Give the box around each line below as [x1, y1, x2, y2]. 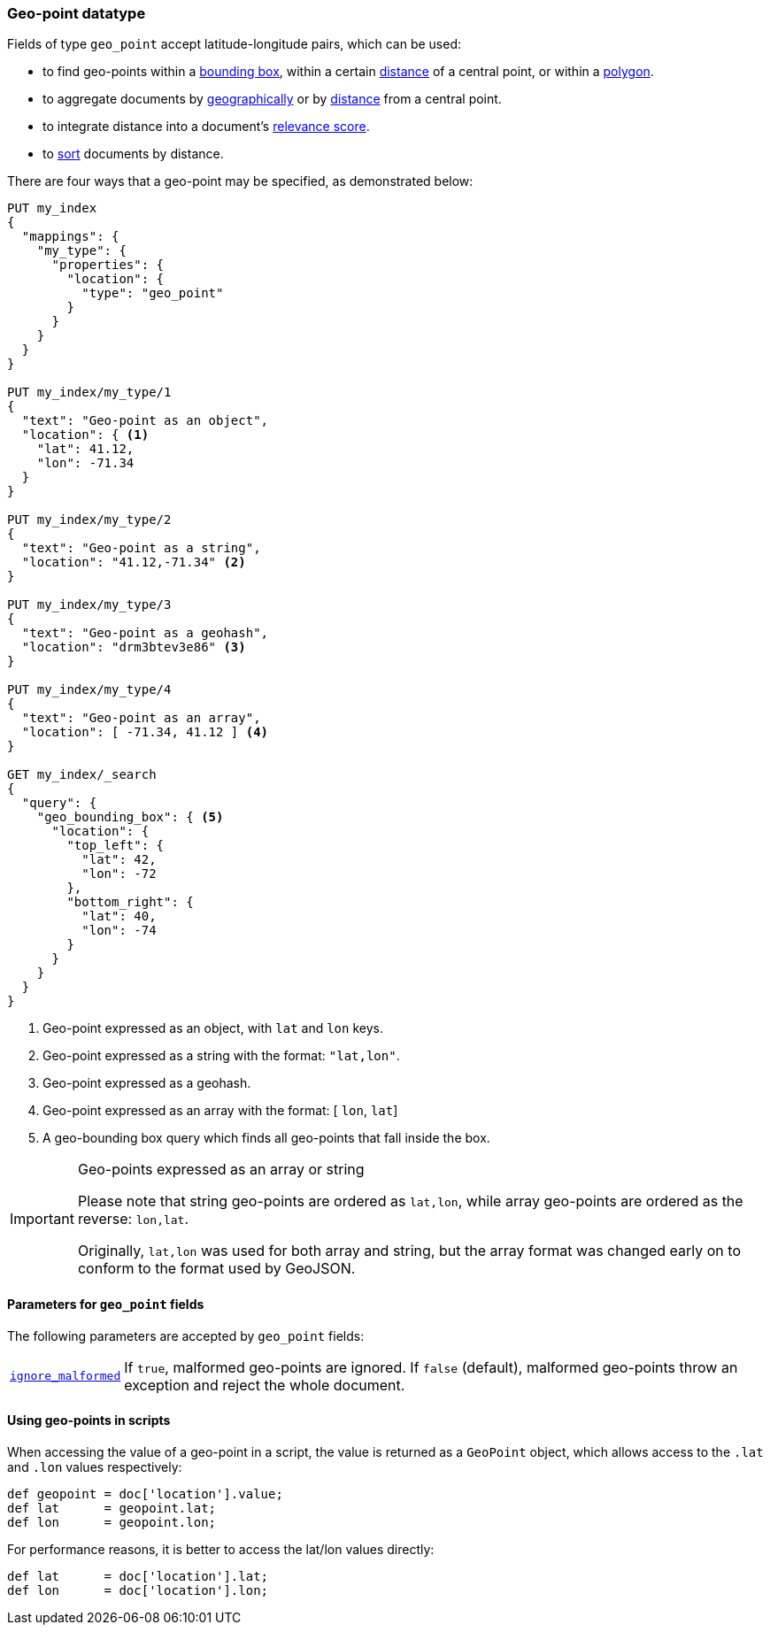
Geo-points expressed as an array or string [77, 1160, 365, 1179]
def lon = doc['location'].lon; [7, 1582, 269, 1597]
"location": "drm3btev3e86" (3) [21, 640, 246, 655]
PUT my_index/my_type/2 [7, 512, 172, 527]
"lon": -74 [81, 923, 157, 938]
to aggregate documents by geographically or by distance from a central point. [42, 91, 502, 107]
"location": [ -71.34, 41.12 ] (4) [21, 725, 269, 740]
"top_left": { [66, 838, 165, 853]
